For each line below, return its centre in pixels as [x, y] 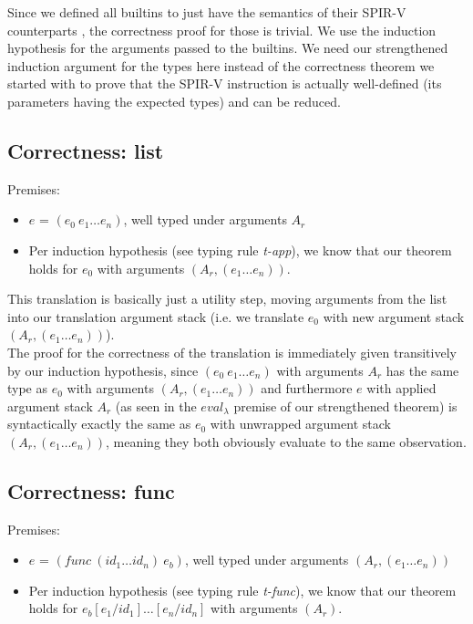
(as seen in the [156, 406]
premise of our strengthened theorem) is [345, 406]
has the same [422, 370]
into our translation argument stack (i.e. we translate [156, 316]
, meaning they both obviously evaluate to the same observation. [286, 441]
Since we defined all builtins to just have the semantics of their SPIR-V [207, 12]
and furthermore [307, 388]
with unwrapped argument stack [300, 424]
